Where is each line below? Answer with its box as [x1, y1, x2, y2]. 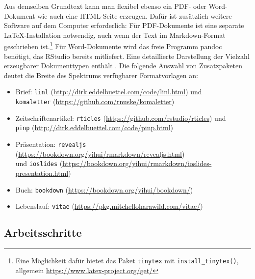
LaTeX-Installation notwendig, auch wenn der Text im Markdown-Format [4, 29, 226, 40]
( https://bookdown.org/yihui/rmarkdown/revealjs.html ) [15, 148, 185, 159]
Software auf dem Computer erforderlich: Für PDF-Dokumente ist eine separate [4, 20, 244, 30]
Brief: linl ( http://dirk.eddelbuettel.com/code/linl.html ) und [15, 86, 202, 97]
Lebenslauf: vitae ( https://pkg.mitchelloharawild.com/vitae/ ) [15, 201, 203, 211]
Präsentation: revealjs [15, 139, 86, 149]
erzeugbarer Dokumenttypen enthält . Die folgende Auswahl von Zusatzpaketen [4, 60, 242, 71]
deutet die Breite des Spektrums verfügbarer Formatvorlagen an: [4, 70, 198, 80]
